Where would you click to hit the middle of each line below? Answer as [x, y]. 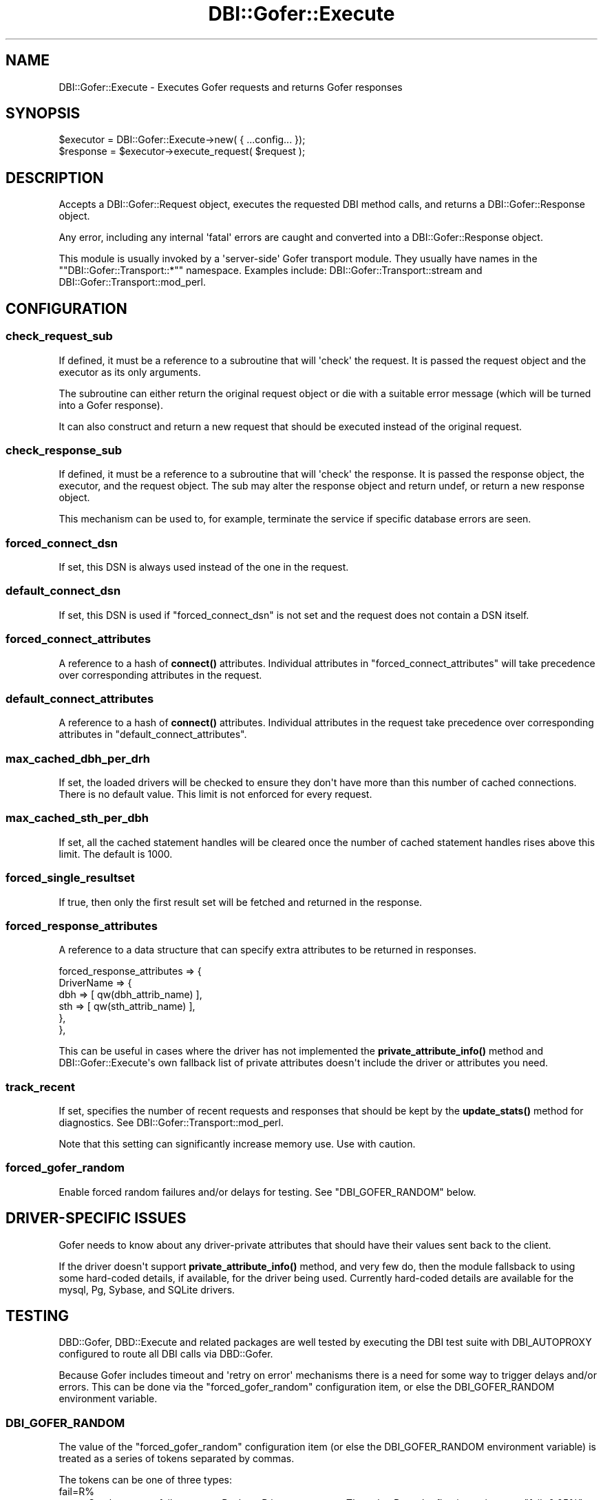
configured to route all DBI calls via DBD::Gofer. [166, 1354]
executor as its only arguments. [130, 372]
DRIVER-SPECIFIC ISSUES [96, 1218]
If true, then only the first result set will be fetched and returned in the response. [241, 902]
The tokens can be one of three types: [145, 1480]
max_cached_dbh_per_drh [78, 758]
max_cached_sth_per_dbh [77, 818]
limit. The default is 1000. [116, 854]
